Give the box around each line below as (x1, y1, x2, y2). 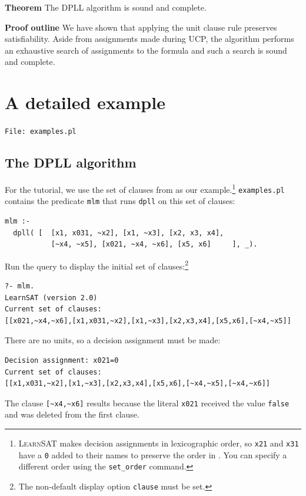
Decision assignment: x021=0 (5, 356, 119, 364)
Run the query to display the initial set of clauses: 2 (5, 258, 189, 272)
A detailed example (5, 90, 165, 114)
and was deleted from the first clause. (5, 408, 139, 421)
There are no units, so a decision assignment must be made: (5, 334, 221, 346)
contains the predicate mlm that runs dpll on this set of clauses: (5, 195, 235, 207)
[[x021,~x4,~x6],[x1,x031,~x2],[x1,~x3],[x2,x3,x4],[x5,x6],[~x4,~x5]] (5, 316, 291, 325)
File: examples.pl (5, 127, 76, 136)
